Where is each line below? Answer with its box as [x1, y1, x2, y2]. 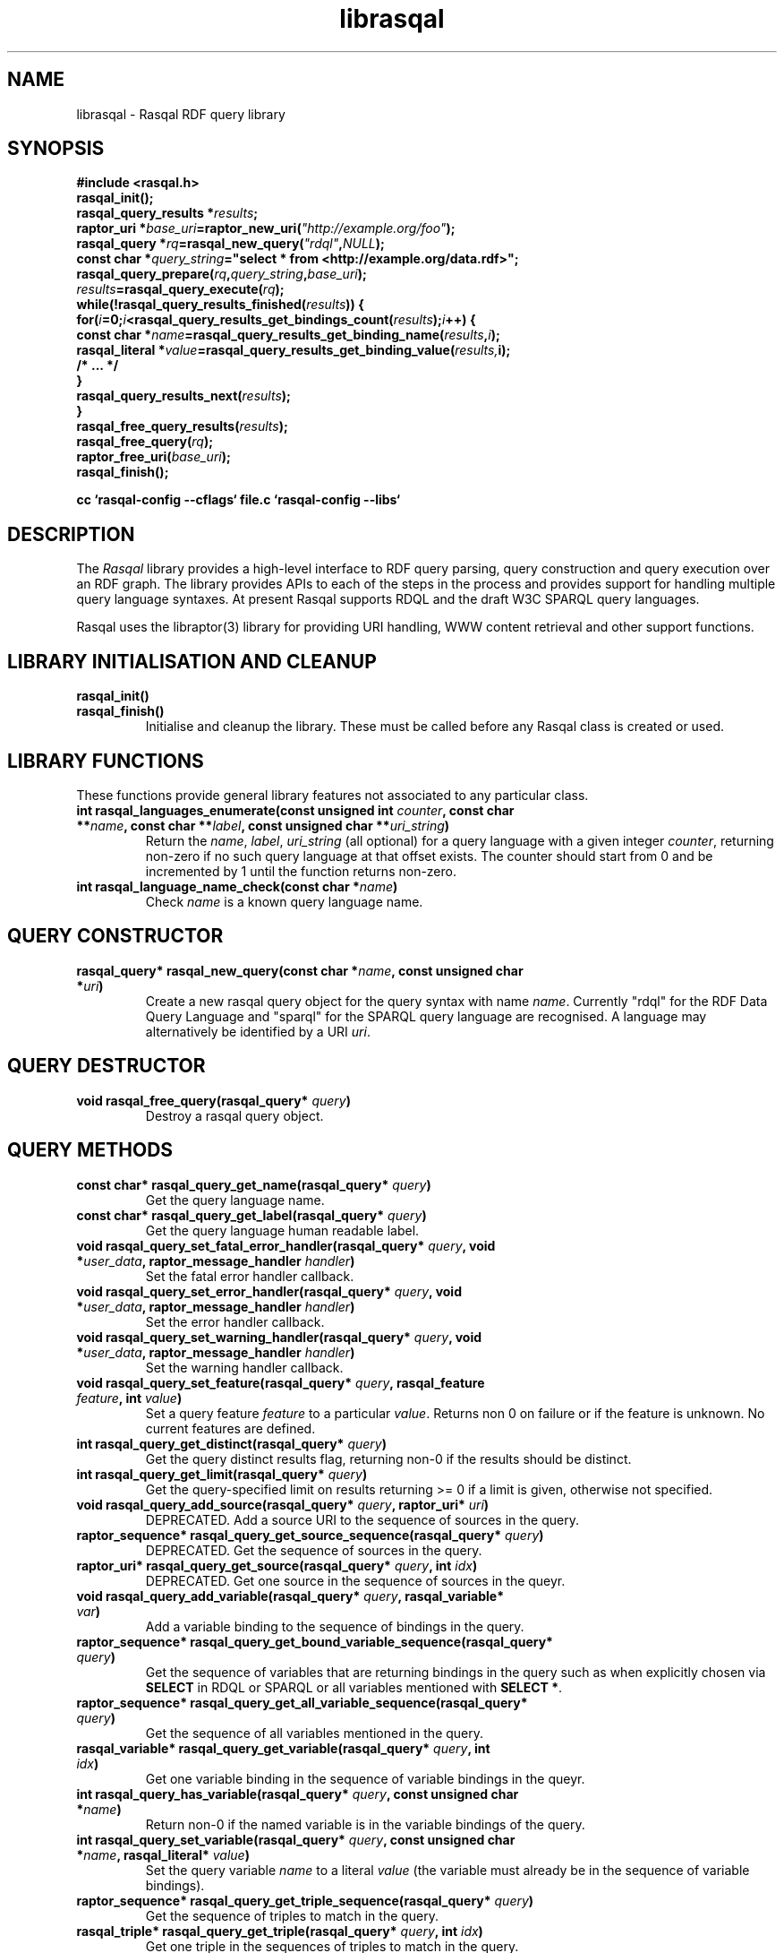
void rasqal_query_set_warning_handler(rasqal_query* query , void [76, 1329, 482, 1345]
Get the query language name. [145, 1192, 325, 1208]
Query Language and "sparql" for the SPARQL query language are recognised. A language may [145, 1008, 707, 1024]
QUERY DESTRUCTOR [7, 1054, 206, 1078]
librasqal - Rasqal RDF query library [76, 106, 285, 122]
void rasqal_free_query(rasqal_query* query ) [76, 1092, 351, 1108]
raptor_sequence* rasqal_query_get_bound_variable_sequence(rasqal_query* [76, 1633, 553, 1649]
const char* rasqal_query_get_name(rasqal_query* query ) [76, 1176, 431, 1192]
